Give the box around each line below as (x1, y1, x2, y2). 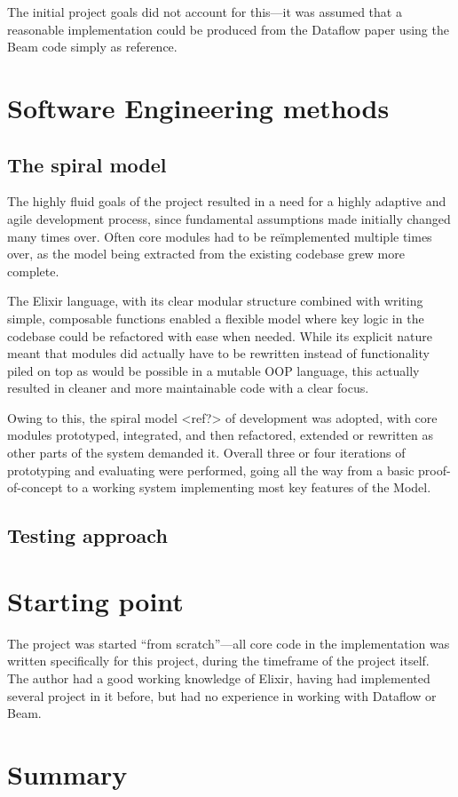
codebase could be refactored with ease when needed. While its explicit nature (7, 326, 433, 345)
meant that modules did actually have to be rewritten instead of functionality (7, 344, 430, 363)
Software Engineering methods (7, 89, 390, 125)
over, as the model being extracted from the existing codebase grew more (7, 244, 405, 263)
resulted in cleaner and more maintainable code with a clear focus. (7, 379, 369, 397)
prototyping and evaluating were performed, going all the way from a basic (7, 460, 415, 479)
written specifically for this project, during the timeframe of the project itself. (7, 651, 430, 670)
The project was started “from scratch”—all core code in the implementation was (7, 634, 450, 652)
